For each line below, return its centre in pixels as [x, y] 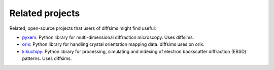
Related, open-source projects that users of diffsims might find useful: [83, 28]
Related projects [45, 13]
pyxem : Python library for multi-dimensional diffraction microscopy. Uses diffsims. [108, 37]
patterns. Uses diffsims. [47, 58]
